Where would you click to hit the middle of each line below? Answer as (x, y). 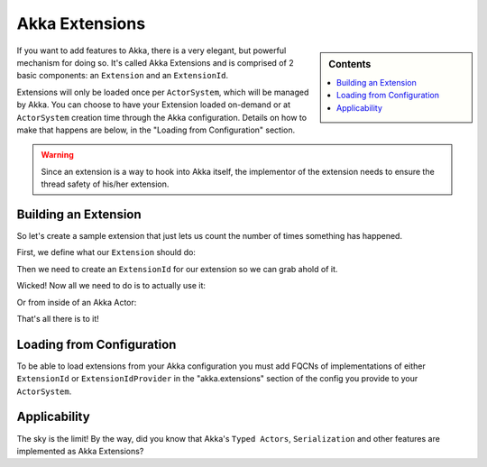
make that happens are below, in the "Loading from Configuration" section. (156, 130)
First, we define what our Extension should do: (106, 252)
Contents (350, 64)
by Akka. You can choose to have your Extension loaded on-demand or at (154, 105)
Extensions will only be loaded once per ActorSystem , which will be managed (163, 92)
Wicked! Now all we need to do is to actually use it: (111, 286)
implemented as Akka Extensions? (80, 451)
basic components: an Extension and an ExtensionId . (123, 76)
